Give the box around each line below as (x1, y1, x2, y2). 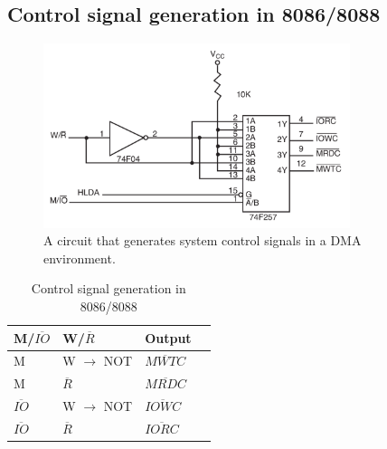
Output (145, 328, 192, 347)
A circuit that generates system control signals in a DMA (43, 231, 362, 250)
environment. (43, 248, 116, 267)
